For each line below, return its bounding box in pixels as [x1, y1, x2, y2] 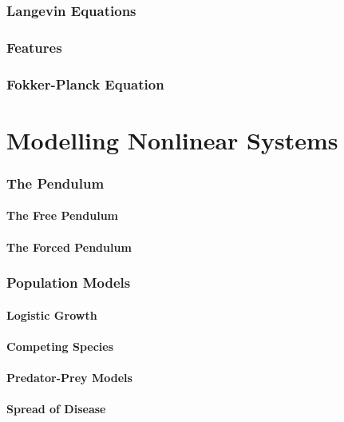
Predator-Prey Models [6, 368, 132, 385]
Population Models [6, 273, 131, 293]
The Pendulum [6, 173, 105, 193]
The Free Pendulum [6, 207, 119, 224]
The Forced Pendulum [6, 238, 132, 255]
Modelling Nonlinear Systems [6, 123, 338, 156]
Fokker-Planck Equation [6, 74, 164, 94]
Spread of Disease [6, 400, 106, 417]
